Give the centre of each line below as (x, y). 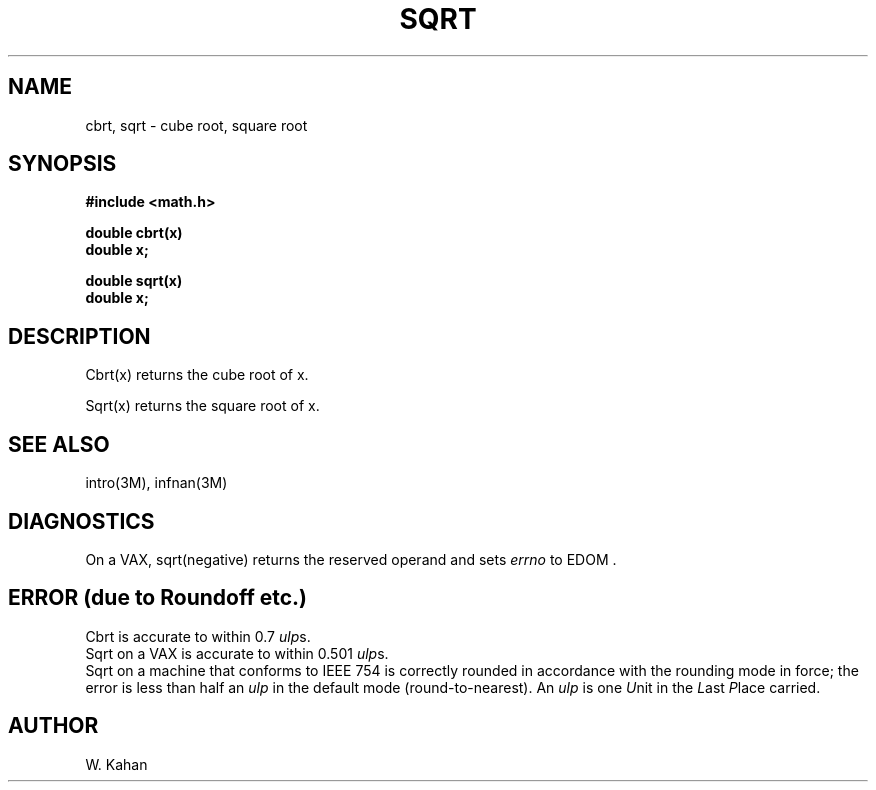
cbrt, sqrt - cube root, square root (196, 125)
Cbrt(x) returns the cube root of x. (197, 375)
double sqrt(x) (134, 281)
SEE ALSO (59, 444)
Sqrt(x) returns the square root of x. (202, 406)
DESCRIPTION (79, 336)
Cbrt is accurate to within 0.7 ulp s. (198, 636)
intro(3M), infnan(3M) (156, 483)
